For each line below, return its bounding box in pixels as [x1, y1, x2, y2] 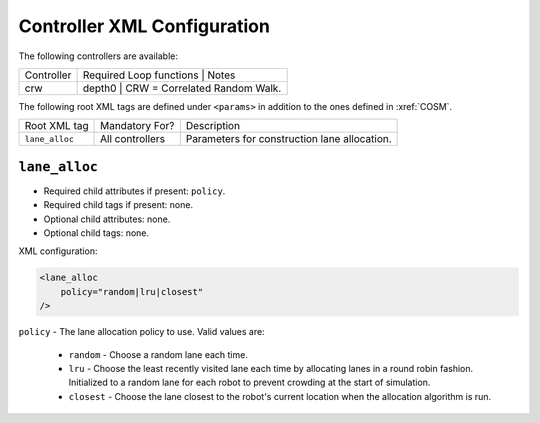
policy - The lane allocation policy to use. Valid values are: [18, 326, 265, 338]
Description [185, 119, 240, 133]
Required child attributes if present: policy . [43, 185, 226, 197]
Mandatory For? [100, 119, 175, 133]
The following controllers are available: [18, 50, 179, 62]
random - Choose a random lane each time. [68, 348, 249, 360]
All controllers [100, 132, 165, 146]
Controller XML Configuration [18, 15, 270, 37]
